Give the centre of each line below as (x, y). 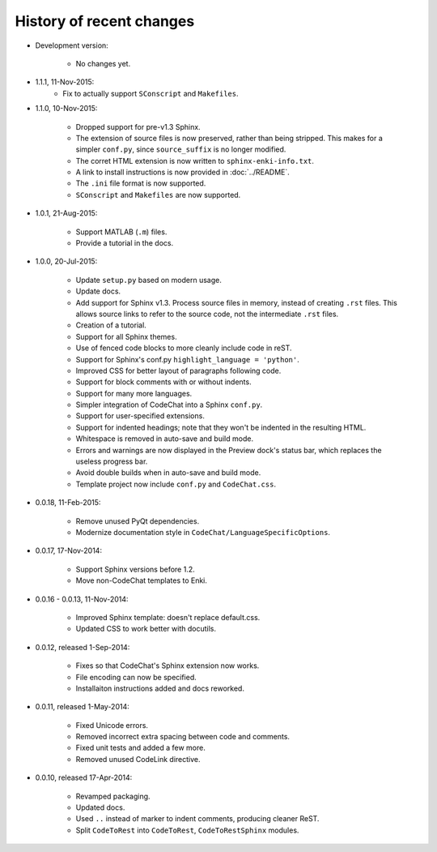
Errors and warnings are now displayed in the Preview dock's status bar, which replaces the (229, 450)
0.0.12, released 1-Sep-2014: (83, 647)
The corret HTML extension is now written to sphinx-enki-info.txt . (195, 161)
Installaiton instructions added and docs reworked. (160, 688)
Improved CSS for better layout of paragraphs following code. (178, 370)
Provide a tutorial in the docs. (125, 243)
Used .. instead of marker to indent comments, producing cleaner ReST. (197, 819)
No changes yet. (103, 63)
